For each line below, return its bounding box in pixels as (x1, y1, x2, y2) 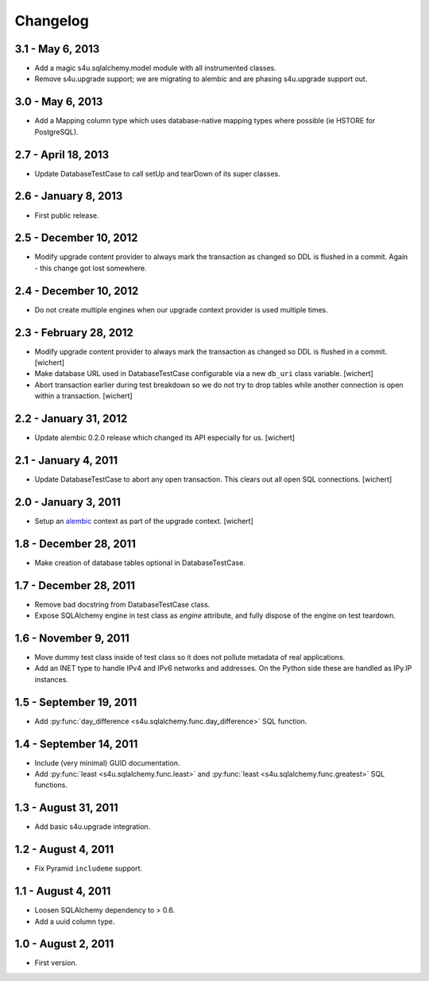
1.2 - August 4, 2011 (14, 843, 114, 856)
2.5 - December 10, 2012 (14, 231, 138, 245)
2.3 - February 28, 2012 (14, 326, 134, 339)
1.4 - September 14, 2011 (14, 737, 138, 750)
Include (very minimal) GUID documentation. (34, 758, 180, 767)
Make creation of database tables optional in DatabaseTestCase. (34, 557, 245, 568)
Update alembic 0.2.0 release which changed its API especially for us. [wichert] (34, 433, 296, 443)
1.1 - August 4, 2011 (14, 885, 111, 898)
